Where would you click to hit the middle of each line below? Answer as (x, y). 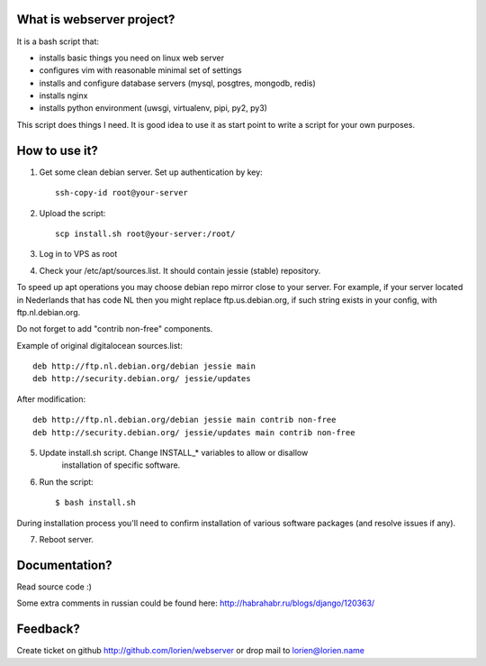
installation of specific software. (121, 465)
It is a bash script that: (58, 41)
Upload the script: (72, 213)
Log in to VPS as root (78, 254)
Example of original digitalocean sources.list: (100, 345)
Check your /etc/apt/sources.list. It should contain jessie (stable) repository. (180, 270)
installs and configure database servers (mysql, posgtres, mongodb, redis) (178, 83)
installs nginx (63, 96)
